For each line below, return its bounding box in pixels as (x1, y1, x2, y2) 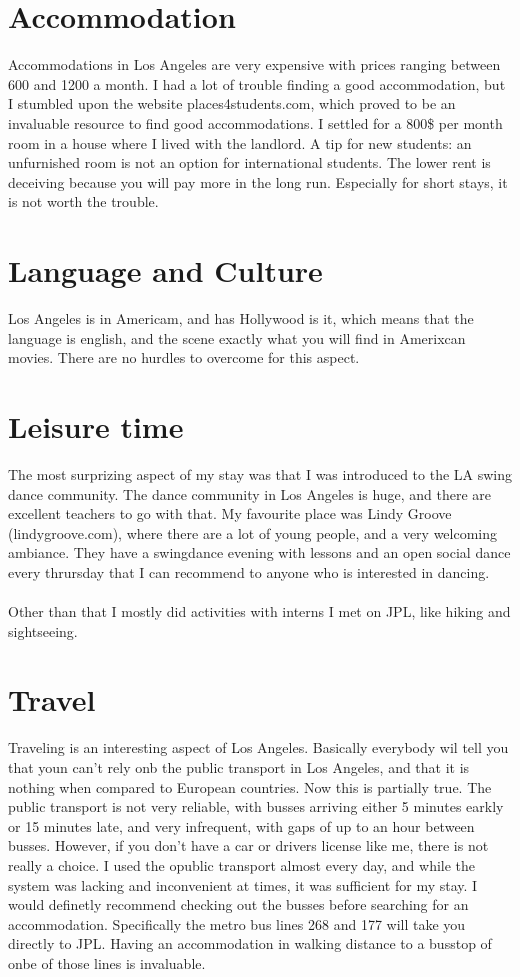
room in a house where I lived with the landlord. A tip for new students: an (8, 132, 472, 153)
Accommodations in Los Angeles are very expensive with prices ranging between (8, 54, 501, 75)
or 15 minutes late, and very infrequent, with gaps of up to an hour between (8, 815, 475, 836)
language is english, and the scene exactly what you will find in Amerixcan (8, 327, 466, 348)
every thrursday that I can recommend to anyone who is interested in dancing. (8, 561, 490, 582)
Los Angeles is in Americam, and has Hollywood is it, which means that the (8, 308, 474, 328)
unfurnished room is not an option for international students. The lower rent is (8, 152, 491, 173)
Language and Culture (8, 250, 323, 291)
